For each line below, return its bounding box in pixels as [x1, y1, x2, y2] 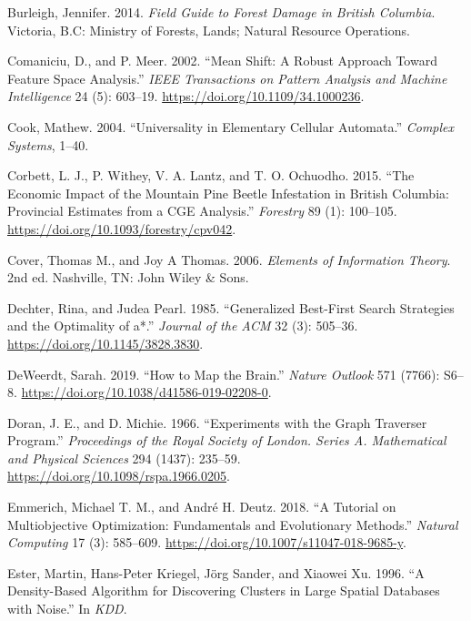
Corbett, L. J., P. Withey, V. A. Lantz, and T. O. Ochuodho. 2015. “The [7, 166, 415, 185]
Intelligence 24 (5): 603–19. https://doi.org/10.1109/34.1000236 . [7, 87, 365, 106]
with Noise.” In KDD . [7, 599, 127, 618]
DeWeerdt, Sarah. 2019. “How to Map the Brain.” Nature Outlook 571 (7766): [7, 364, 440, 383]
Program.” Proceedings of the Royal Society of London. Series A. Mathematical [7, 431, 446, 450]
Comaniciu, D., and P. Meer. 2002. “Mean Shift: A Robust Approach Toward [7, 51, 437, 70]
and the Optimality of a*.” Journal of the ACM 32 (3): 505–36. [7, 316, 358, 335]
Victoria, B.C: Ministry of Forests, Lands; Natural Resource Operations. [7, 20, 410, 39]
